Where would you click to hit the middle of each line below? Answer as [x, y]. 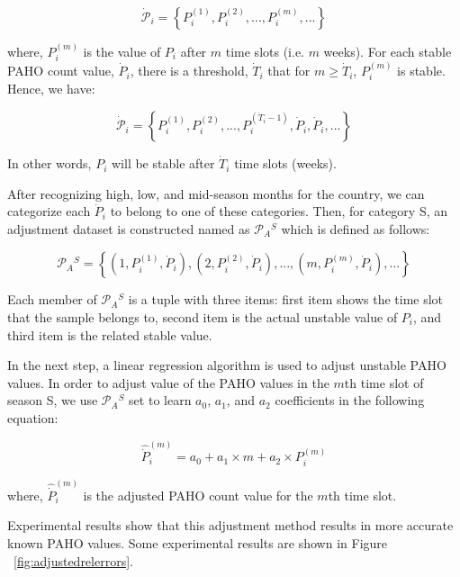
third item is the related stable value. [110, 334]
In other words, [50, 163]
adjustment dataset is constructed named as [129, 228]
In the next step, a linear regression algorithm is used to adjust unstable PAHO [227, 365]
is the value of [122, 51]
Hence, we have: [51, 89]
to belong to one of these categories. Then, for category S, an [279, 211]
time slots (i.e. [265, 51]
